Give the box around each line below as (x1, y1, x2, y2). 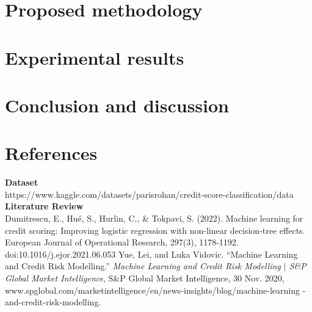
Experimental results (5, 45, 184, 70)
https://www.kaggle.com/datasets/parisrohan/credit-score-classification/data (5, 187, 294, 200)
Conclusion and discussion (5, 92, 229, 117)
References (5, 140, 98, 165)
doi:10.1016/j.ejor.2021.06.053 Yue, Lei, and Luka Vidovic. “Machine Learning (5, 247, 298, 260)
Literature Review (5, 200, 84, 212)
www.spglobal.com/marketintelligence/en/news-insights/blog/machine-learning (5, 283, 300, 296)
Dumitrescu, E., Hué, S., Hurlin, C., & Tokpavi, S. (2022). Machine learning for (5, 212, 303, 225)
